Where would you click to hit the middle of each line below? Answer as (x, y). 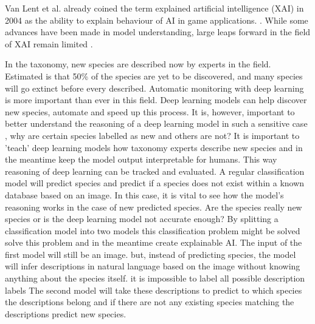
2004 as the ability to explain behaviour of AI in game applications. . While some (157, 20)
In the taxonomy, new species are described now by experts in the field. (138, 64)
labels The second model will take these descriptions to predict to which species (154, 290)
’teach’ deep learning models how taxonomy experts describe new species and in (154, 147)
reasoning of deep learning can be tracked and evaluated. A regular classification (155, 171)
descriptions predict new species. (66, 313)
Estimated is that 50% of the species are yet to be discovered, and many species (154, 76)
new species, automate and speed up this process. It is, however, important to (150, 111)
